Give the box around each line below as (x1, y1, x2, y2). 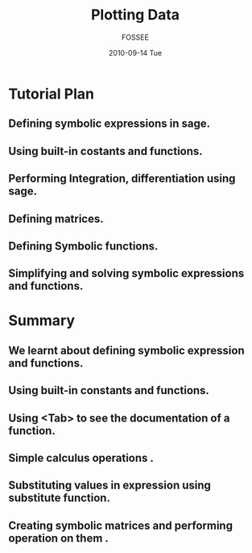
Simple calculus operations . (8, 451, 155, 465)
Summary (8, 312, 75, 330)
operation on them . (8, 531, 109, 545)
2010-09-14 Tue (108, 48, 163, 57)
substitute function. (8, 491, 111, 505)
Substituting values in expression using (8, 479, 212, 492)
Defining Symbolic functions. (8, 239, 159, 253)
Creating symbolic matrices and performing (8, 518, 233, 532)
